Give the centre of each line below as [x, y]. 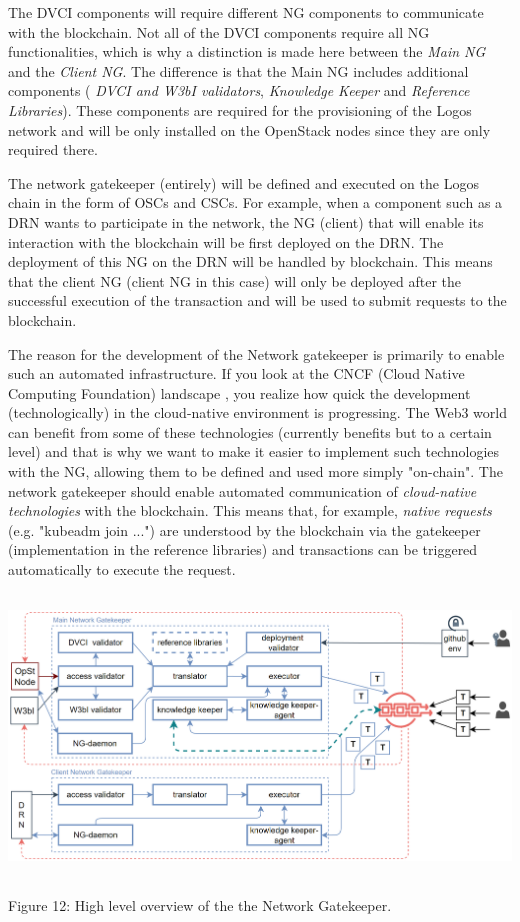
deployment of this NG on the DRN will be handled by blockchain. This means [250, 261]
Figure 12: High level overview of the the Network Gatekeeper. [200, 904]
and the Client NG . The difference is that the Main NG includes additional [238, 70]
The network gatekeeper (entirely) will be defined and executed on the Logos [243, 182]
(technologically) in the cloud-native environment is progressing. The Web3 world [257, 412]
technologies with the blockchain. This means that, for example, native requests [250, 510]
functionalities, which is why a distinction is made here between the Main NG [247, 51]
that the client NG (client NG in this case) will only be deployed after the [235, 280]
